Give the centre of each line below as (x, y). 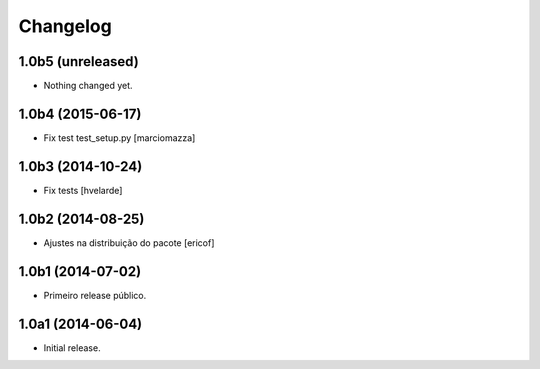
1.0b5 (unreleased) (78, 61)
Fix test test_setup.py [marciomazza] (119, 137)
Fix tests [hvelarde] (83, 190)
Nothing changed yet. (88, 86)
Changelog (65, 26)
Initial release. (72, 347)
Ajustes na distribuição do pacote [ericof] (129, 242)
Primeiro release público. (95, 295)
